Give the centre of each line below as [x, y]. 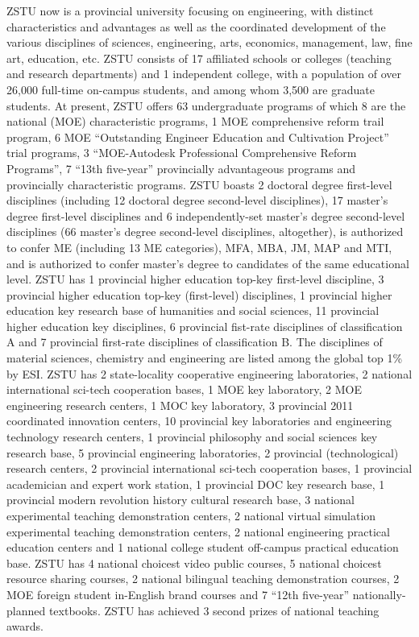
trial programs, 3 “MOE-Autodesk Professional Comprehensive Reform [182, 153]
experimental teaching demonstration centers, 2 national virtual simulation [191, 515]
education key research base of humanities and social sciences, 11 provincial [193, 310]
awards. [25, 626]
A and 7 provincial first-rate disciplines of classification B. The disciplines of [195, 342]
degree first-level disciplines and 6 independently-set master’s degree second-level [206, 215]
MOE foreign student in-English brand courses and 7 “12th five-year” [178, 594]
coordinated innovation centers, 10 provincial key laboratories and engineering [199, 421]
